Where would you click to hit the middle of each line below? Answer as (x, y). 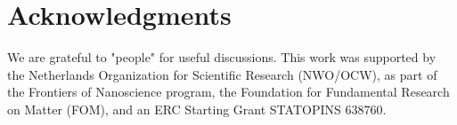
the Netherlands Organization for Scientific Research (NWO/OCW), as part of (222, 74)
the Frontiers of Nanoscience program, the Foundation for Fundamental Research (228, 92)
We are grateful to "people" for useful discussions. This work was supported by (222, 57)
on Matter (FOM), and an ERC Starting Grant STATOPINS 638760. (197, 109)
